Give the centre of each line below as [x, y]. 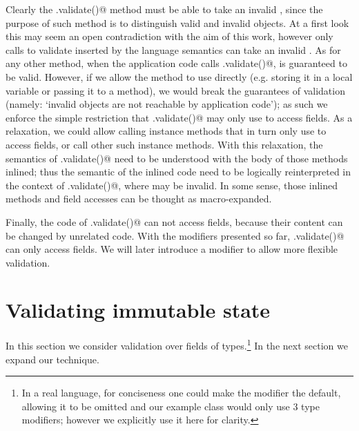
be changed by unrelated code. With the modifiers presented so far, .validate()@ [175, 235]
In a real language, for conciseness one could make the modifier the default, [181, 393]
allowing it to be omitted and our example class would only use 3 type [171, 406]
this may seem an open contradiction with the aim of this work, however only [169, 36]
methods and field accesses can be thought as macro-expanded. [139, 199]
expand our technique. [52, 359]
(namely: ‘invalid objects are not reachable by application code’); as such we [167, 104]
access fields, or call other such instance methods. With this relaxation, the [164, 144]
